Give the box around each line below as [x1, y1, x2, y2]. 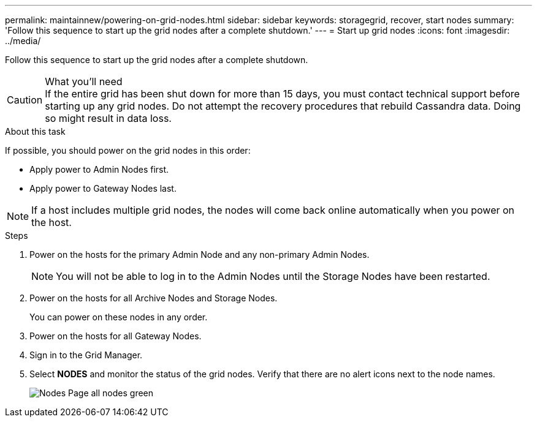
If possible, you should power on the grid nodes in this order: [5, 145, 251, 156]
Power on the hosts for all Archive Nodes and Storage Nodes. [29, 293, 278, 303]
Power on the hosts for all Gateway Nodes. [29, 331, 202, 341]
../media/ [5, 36, 41, 46]
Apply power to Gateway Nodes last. [29, 183, 177, 194]
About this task [5, 126, 66, 137]
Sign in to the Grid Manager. [29, 350, 143, 360]
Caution [7, 94, 43, 106]
